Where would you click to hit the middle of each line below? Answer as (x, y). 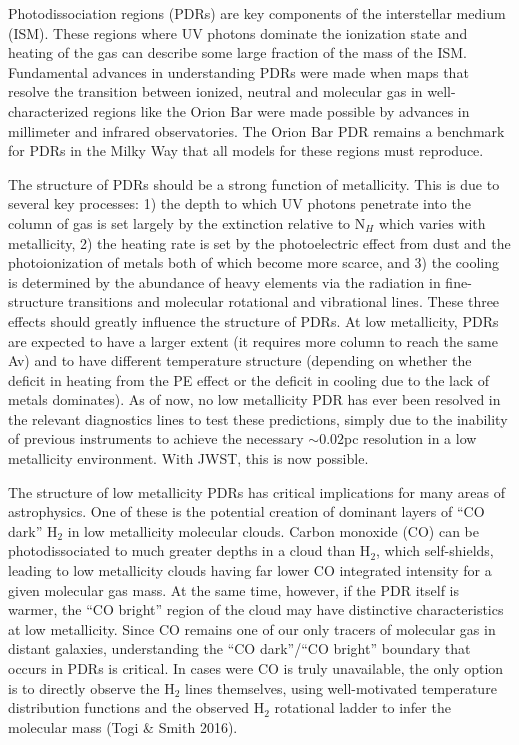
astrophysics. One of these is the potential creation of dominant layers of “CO (246, 511)
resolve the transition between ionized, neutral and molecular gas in (215, 91)
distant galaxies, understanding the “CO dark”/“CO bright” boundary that (239, 648)
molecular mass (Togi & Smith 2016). (123, 726)
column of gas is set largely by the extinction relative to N (187, 222)
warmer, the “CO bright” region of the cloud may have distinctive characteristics (256, 609)
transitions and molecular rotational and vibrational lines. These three (284, 301)
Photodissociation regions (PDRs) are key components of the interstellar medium (257, 13)
